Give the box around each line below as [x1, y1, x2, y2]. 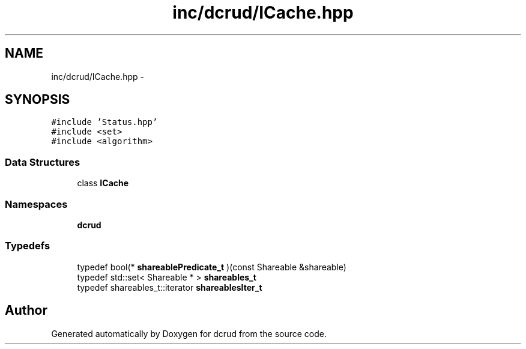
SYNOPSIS [5, 92, 70, 108]
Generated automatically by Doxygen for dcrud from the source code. [51, 328, 327, 339]
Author [5, 303, 47, 318]
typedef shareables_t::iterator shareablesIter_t [77, 282, 262, 293]
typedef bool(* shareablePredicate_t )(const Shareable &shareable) [77, 261, 346, 272]
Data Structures [5, 156, 80, 168]
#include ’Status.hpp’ [51, 117, 158, 127]
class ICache [77, 178, 129, 189]
